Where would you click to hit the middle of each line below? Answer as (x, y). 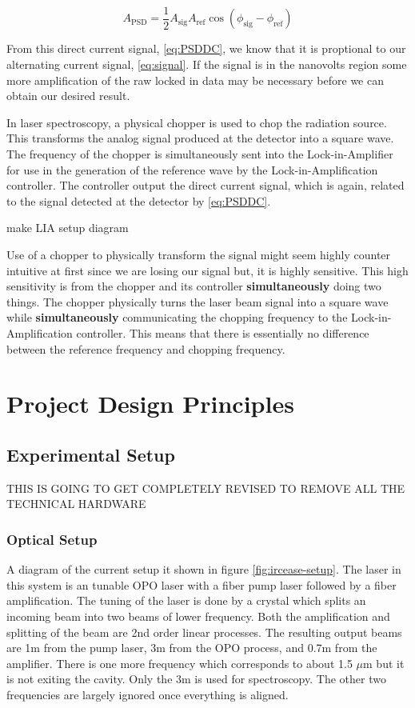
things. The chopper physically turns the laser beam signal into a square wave (198, 301)
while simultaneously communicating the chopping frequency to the (177, 317)
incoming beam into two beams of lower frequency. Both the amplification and (198, 616)
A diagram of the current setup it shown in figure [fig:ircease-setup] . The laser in (204, 569)
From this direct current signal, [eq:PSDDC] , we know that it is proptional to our (206, 48)
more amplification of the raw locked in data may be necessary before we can (195, 80)
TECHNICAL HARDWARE (76, 504)
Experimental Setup (91, 454)
